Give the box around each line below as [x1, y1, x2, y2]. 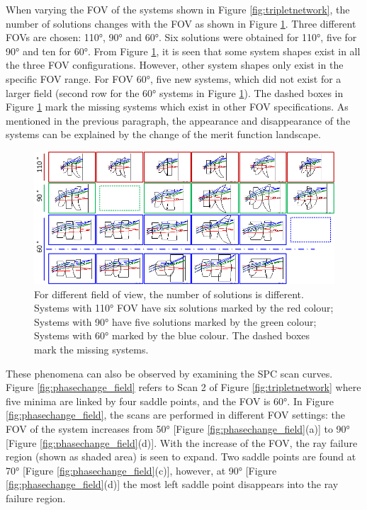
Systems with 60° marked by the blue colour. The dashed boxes [34, 328, 310, 343]
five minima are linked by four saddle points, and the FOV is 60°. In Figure [6, 393, 334, 408]
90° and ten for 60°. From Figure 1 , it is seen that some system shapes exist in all [6, 43, 361, 58]
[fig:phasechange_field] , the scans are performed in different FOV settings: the [6, 407, 346, 422]
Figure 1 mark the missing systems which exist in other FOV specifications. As [6, 99, 349, 114]
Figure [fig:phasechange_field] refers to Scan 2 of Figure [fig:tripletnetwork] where [6, 380, 361, 395]
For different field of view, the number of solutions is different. [34, 286, 304, 301]
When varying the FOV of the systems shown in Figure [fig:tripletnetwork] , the [6, 2, 350, 16]
